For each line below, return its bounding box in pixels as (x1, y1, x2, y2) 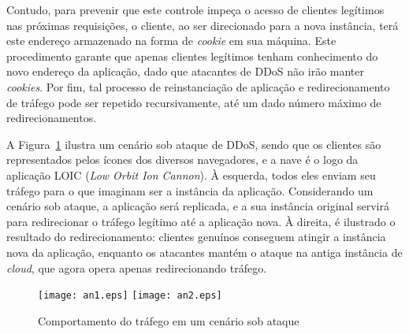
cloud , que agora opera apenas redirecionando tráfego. (6, 259, 267, 276)
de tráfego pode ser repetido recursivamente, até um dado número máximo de (6, 94, 381, 110)
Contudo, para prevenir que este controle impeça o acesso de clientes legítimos (6, 2, 385, 17)
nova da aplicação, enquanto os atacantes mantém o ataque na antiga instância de (6, 243, 403, 260)
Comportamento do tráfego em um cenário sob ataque (38, 312, 299, 328)
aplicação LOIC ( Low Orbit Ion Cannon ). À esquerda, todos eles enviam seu (6, 166, 376, 183)
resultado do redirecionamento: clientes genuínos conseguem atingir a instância (6, 228, 386, 245)
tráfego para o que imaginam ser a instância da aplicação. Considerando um (6, 182, 374, 199)
